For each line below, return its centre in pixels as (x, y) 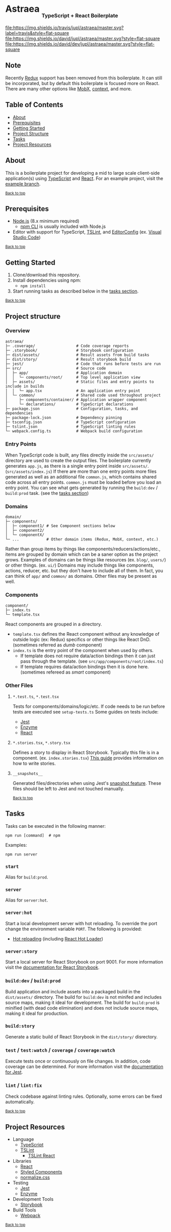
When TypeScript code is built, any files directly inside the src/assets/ (80, 455)
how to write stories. (34, 763)
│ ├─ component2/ (25, 531)
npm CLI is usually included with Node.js (63, 226)
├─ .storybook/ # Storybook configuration (69, 350)
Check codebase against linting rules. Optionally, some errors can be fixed (84, 1096)
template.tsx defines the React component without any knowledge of (86, 634)
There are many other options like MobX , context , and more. (69, 89)
